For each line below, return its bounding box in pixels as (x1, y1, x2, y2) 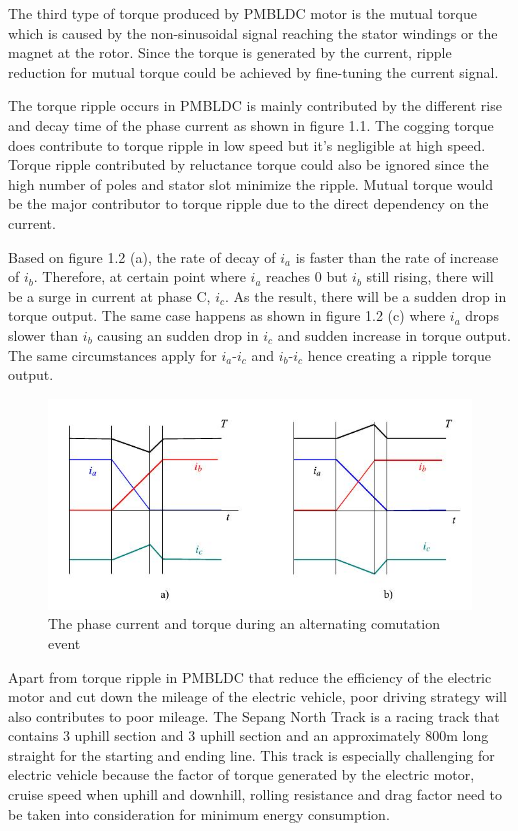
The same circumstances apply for (8, 344, 217, 365)
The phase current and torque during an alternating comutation (48, 613, 440, 634)
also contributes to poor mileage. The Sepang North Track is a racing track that (8, 705, 500, 726)
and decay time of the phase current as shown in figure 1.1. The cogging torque (8, 114, 494, 135)
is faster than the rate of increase (295, 246, 499, 267)
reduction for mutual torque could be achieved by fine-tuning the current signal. (8, 61, 499, 82)
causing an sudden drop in (97, 324, 259, 345)
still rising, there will (366, 266, 494, 287)
